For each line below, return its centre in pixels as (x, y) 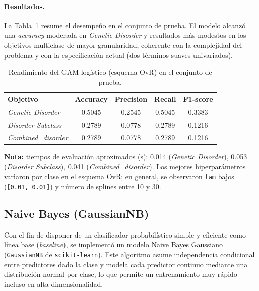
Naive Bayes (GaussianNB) (77, 213)
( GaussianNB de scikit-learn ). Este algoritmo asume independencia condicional (129, 254)
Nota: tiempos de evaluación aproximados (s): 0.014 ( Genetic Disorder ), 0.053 (126, 156)
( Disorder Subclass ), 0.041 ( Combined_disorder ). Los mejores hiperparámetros (125, 166)
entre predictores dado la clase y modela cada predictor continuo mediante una (126, 264)
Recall (165, 99)
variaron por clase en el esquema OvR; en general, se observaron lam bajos (119, 176)
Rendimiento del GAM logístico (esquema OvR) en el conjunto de (110, 72)
